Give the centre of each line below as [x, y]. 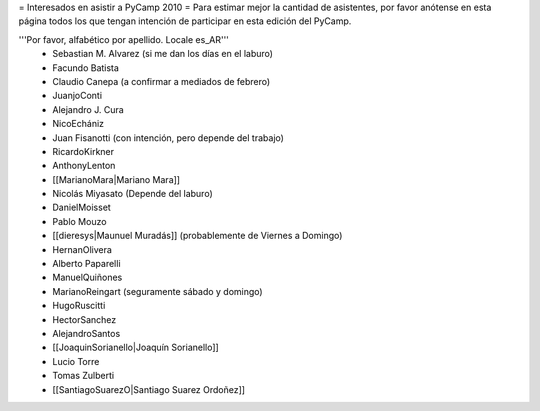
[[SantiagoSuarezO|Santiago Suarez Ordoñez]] [148, 389]
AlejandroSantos [86, 333]
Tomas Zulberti [83, 376]
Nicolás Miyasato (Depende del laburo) [133, 194]
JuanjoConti [77, 96]
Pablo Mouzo [79, 221]
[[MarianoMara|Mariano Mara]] [116, 179]
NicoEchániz [78, 124]
